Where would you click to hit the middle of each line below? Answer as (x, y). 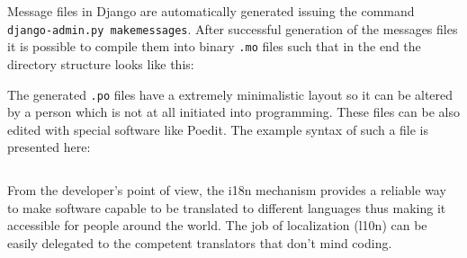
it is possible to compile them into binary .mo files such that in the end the (214, 46)
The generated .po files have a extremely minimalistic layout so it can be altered (230, 94)
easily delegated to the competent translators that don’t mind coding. (200, 242)
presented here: (49, 147)
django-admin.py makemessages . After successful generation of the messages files (233, 28)
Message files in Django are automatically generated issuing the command (211, 11)
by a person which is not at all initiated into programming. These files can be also (233, 112)
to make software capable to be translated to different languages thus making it (227, 207)
